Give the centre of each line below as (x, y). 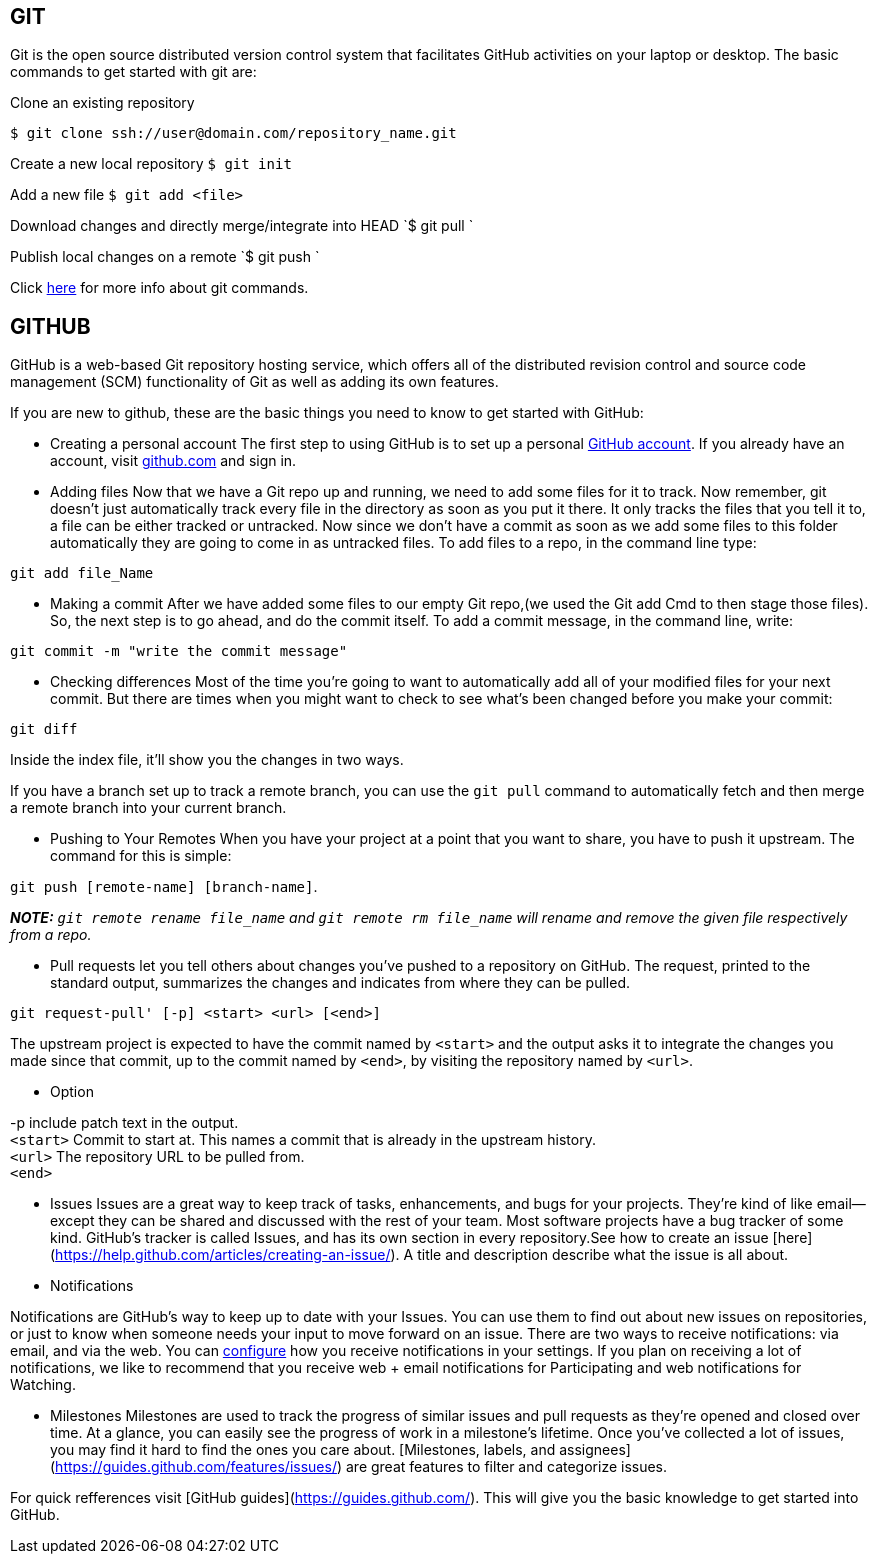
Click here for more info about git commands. (159, 288)
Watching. (43, 1385)
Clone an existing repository (102, 103)
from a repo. (51, 935)
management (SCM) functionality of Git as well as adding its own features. (254, 382)
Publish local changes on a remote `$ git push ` (165, 257)
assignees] (595, 1450)
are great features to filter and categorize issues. (506, 1467)
